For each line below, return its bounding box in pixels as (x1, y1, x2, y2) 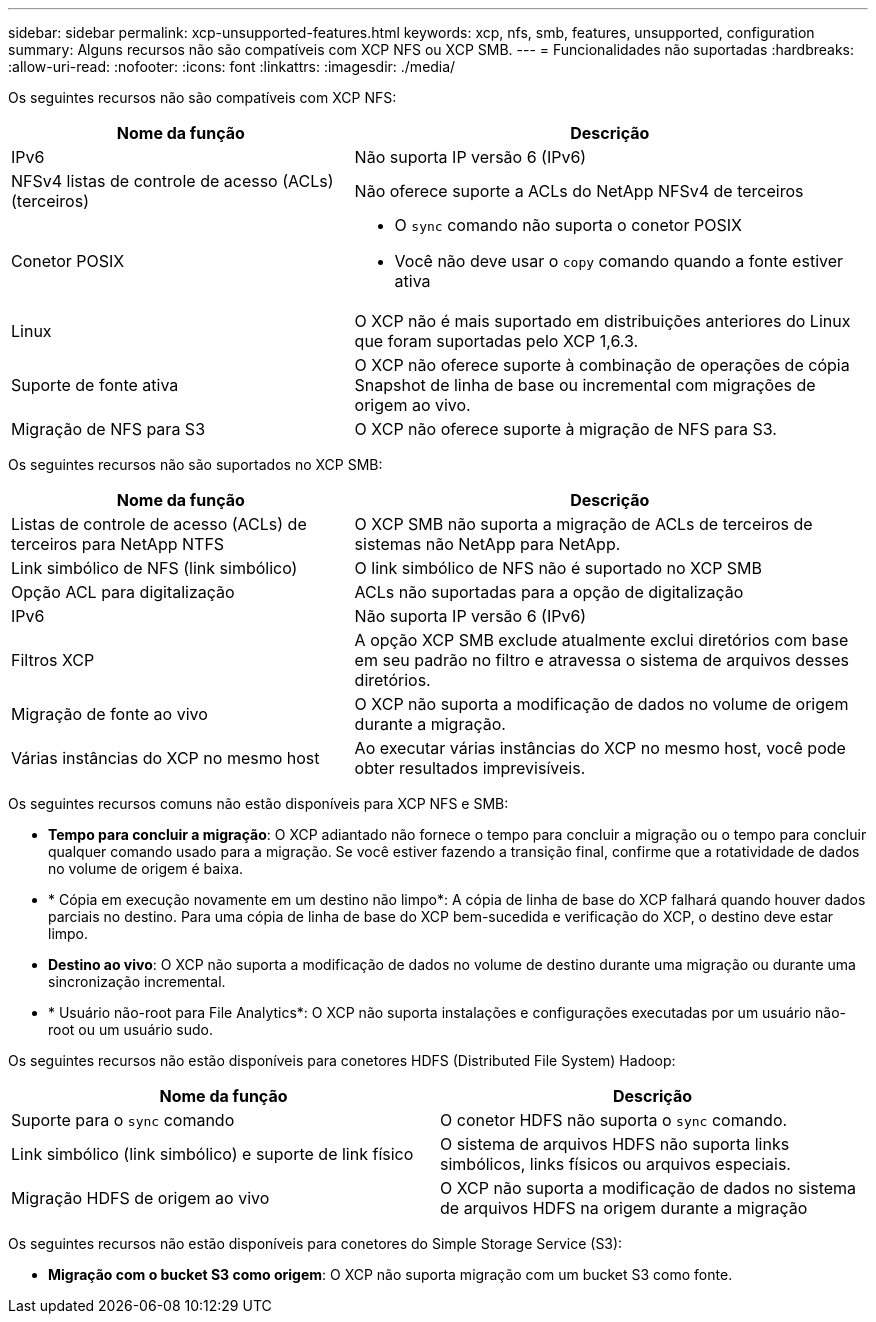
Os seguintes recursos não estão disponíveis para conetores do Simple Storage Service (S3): (8, 1235, 623, 1252)
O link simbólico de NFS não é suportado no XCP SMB (354, 558, 763, 578)
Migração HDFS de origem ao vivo (11, 1188, 270, 1208)
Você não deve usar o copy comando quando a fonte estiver (394, 251, 844, 271)
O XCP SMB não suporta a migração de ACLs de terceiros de (354, 514, 813, 534)
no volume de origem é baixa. (48, 860, 244, 877)
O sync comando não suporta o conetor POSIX (394, 215, 742, 235)
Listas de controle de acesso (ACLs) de (11, 514, 307, 534)
